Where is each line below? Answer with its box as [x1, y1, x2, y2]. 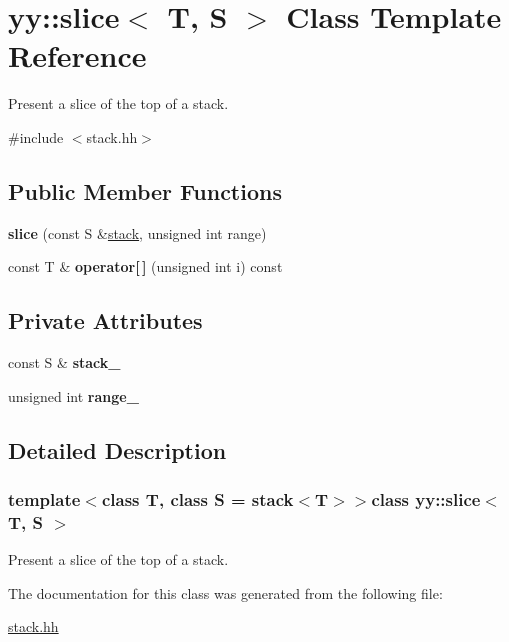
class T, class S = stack [101, 486, 294, 511]
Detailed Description [8, 434, 227, 465]
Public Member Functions [8, 175, 282, 206]
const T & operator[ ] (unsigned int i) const [8, 256, 283, 277]
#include [8, 126, 64, 147]
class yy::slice [371, 486, 481, 511]
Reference [8, 35, 147, 76]
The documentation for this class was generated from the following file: [8, 582, 443, 603]
